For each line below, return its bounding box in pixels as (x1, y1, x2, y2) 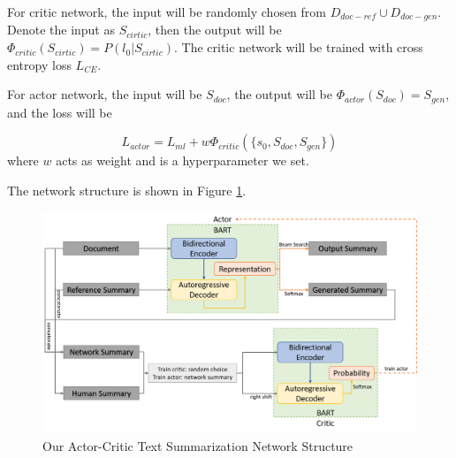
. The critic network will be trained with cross (174, 38, 423, 57)
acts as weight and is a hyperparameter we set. (56, 151, 309, 170)
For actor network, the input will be (7, 85, 202, 103)
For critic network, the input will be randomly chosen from (7, 3, 326, 20)
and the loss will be (7, 103, 112, 121)
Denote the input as (7, 20, 115, 39)
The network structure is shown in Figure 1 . (7, 180, 247, 199)
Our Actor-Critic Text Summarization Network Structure (42, 436, 353, 454)
